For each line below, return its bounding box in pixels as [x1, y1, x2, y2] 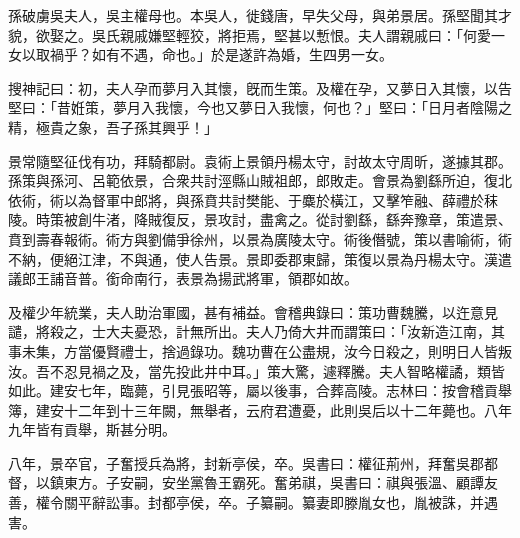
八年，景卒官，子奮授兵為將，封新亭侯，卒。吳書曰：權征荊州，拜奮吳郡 [8, 452, 484, 473]
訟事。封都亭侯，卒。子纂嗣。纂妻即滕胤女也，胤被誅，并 [105, 492, 484, 513]
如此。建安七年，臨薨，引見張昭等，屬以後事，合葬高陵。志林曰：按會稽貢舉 [8, 380, 512, 401]
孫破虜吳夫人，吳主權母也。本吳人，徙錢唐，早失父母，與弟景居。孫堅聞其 [8, 5, 498, 25]
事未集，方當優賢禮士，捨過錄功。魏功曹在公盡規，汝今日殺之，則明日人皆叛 [8, 340, 512, 361]
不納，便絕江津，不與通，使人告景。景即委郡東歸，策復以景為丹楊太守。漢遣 [8, 248, 512, 269]
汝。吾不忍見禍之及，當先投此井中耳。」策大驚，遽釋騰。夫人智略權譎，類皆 [8, 360, 505, 381]
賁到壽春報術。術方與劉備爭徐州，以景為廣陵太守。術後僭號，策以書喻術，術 [8, 228, 512, 249]
